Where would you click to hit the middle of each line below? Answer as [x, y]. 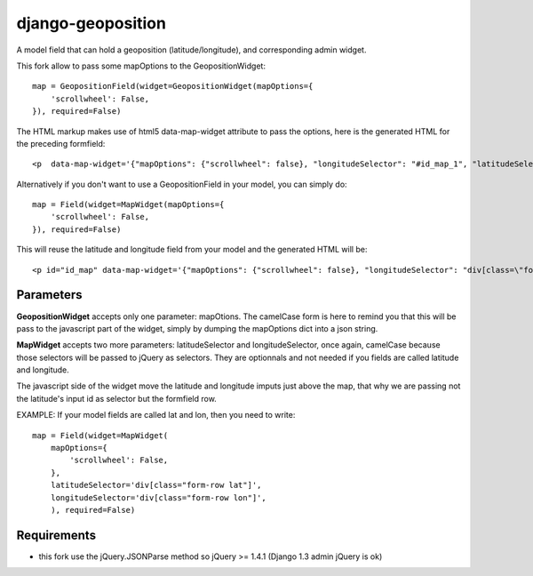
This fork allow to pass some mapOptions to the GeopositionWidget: [141, 66]
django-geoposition [91, 23]
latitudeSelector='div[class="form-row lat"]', [156, 485]
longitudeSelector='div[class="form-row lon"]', [158, 497]
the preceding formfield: [61, 143]
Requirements [56, 535]
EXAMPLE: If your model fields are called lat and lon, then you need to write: [156, 415]
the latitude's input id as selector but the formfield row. [116, 398]
